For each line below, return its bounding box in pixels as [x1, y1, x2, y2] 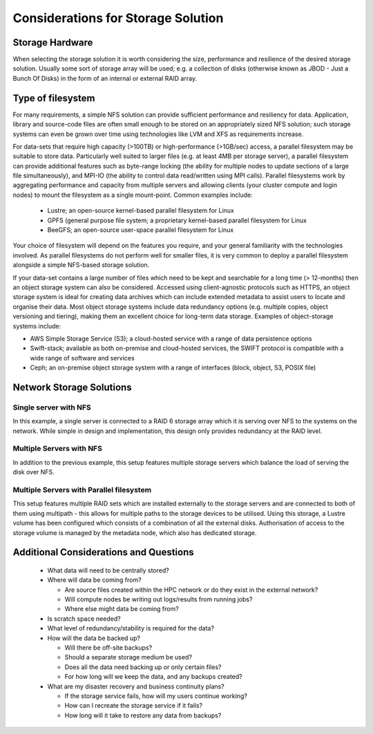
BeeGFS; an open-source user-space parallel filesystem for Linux [47, 226, 234, 234]
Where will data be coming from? [47, 576, 142, 584]
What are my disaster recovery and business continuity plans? [47, 682, 224, 690]
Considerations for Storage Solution [12, 10, 224, 26]
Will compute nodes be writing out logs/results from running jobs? [64, 595, 253, 603]
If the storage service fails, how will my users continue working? [64, 692, 248, 700]
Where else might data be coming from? [64, 605, 179, 613]
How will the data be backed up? [47, 634, 141, 642]
